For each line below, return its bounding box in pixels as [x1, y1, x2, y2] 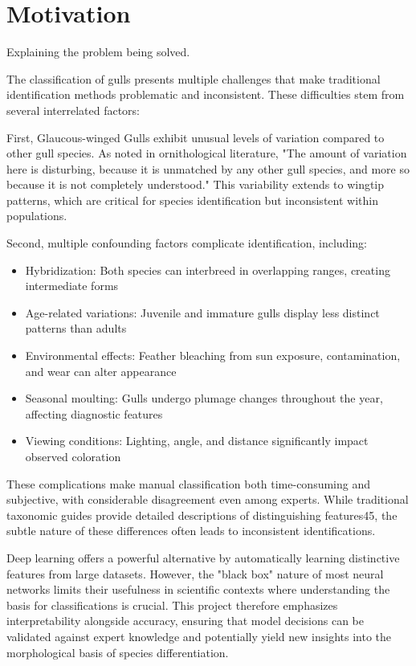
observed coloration [25, 448, 121, 464]
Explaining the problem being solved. [6, 43, 190, 60]
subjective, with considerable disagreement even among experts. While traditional [6, 491, 409, 508]
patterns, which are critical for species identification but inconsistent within [6, 191, 378, 208]
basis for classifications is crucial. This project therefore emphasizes [6, 596, 338, 613]
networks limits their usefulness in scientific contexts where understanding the [6, 581, 390, 598]
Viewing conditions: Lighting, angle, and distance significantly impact [25, 432, 369, 449]
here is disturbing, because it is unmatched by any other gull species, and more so [6, 160, 410, 177]
